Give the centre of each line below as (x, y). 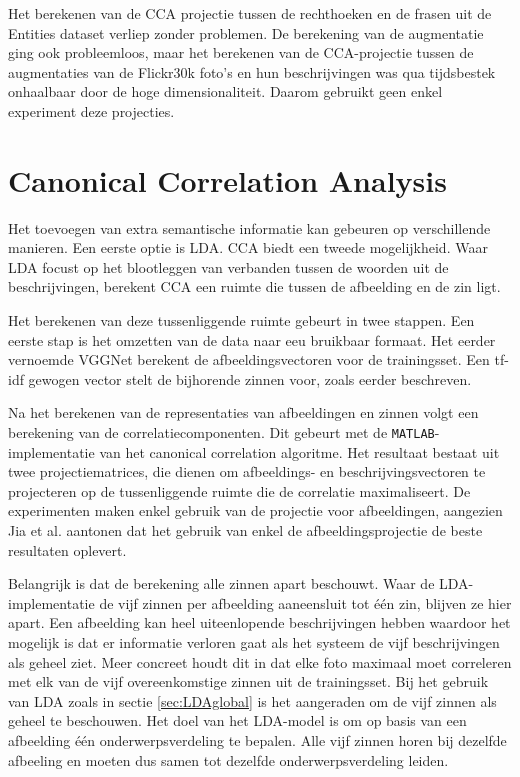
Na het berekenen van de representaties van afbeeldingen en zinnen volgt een (243, 412)
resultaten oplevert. (67, 549)
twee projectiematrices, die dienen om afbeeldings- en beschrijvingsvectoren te (247, 471)
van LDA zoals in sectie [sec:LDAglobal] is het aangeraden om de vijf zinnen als (252, 700)
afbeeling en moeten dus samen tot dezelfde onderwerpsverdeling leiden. (228, 759)
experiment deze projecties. (91, 110)
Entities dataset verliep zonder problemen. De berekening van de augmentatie (246, 32)
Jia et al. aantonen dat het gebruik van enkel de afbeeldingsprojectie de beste (245, 530)
